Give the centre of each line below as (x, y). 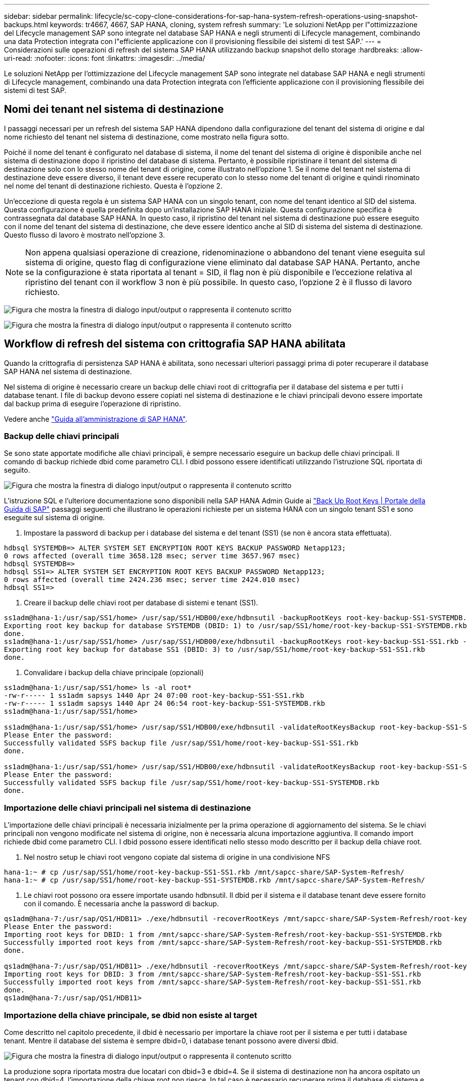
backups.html (26, 25)
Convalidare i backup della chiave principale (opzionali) (114, 673)
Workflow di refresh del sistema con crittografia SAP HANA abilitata (175, 344)
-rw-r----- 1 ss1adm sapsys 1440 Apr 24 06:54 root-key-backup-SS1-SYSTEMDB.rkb (165, 704)
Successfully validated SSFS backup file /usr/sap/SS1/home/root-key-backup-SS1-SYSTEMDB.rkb (192, 783)
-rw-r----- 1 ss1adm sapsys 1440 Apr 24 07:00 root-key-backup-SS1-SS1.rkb (154, 696)
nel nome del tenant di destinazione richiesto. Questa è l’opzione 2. (113, 186)
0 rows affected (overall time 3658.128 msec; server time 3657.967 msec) (152, 556)
